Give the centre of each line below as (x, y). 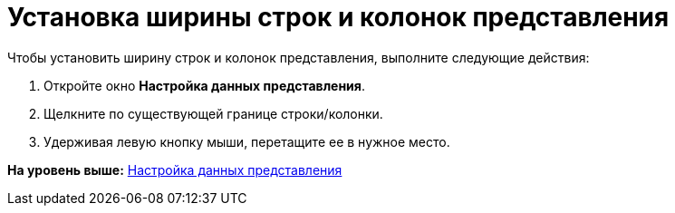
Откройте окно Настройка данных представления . (204, 85)
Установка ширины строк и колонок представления (338, 17)
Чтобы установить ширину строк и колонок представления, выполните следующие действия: (299, 57)
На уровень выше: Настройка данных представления (175, 169)
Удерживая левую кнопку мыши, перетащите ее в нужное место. (247, 141)
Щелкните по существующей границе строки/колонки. (213, 113)
